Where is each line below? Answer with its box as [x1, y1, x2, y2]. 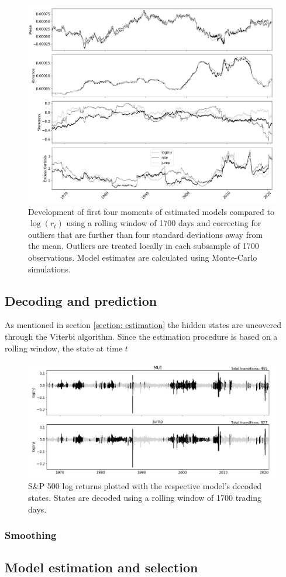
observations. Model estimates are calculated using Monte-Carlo [28, 251, 257, 264]
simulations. [28, 262, 71, 275]
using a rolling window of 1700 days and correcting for [66, 217, 261, 229]
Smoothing [5, 528, 57, 542]
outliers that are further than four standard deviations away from [28, 228, 263, 240]
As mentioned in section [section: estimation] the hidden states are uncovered [5, 319, 282, 331]
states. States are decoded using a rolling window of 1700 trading [28, 491, 262, 503]
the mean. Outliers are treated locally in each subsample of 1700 [28, 240, 259, 252]
